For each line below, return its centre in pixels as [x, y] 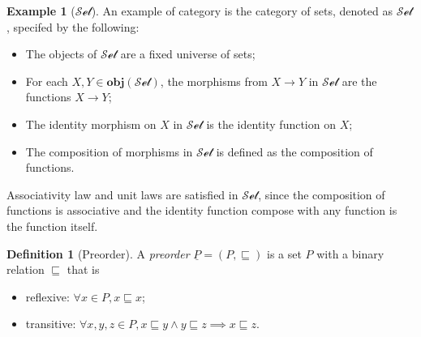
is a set [284, 253]
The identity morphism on [91, 124]
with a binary [350, 253]
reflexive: [47, 296]
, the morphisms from [214, 81]
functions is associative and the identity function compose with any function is [202, 210]
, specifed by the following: [73, 26]
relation [26, 269]
